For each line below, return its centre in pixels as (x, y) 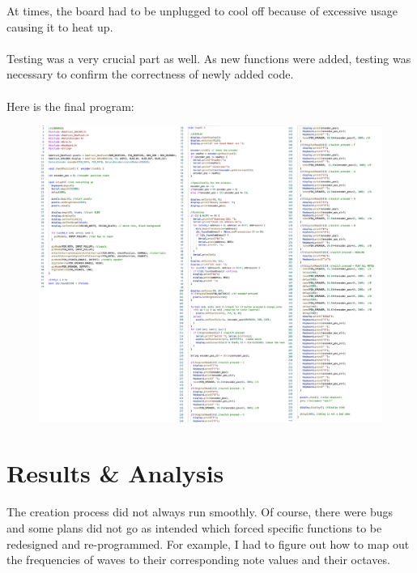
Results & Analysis (115, 473)
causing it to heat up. (60, 26)
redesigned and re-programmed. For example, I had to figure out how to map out (208, 543)
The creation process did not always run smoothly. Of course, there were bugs (200, 512)
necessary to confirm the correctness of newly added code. (150, 74)
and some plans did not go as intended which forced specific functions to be (194, 527)
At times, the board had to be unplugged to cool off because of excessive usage (202, 11)
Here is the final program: (70, 106)
